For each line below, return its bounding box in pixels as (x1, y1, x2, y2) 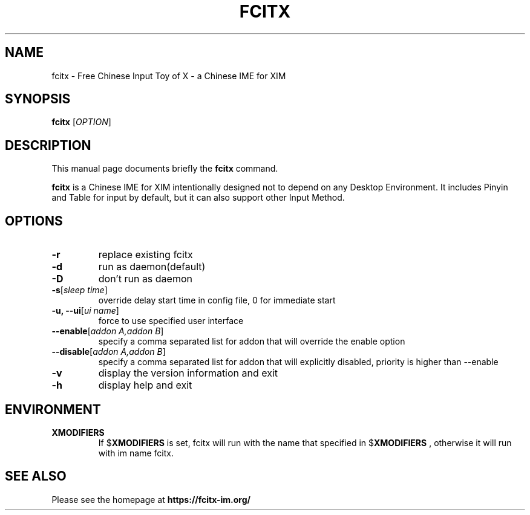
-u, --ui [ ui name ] (51, 305, 119, 316)
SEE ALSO (5, 468, 67, 484)
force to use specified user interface (98, 316, 244, 326)
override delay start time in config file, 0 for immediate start (98, 295, 336, 306)
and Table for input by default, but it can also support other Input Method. (51, 192, 345, 203)
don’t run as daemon (98, 273, 192, 285)
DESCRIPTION (5, 137, 91, 153)
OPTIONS (5, 213, 63, 228)
